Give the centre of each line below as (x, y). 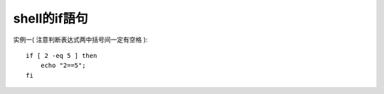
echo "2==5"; (63, 66)
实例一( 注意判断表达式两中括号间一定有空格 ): (81, 40)
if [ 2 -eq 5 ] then (62, 55)
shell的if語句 (50, 18)
